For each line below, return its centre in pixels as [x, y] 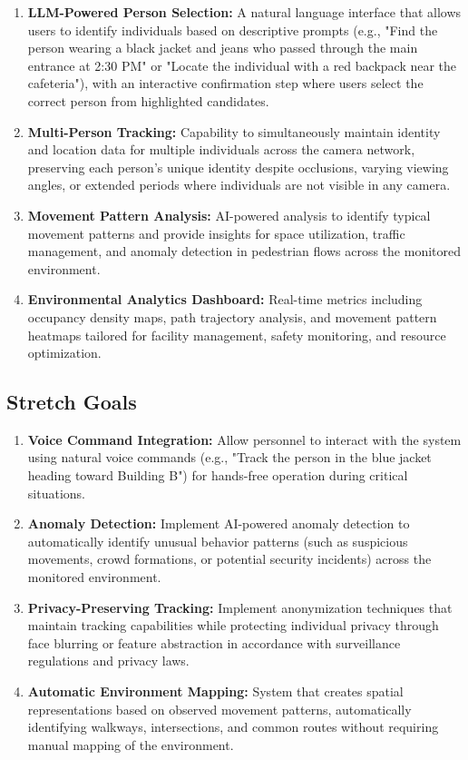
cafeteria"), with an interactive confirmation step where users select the [225, 83]
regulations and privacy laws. [108, 661]
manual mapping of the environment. [131, 744]
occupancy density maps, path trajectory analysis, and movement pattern [232, 316]
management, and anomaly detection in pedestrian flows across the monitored [244, 251]
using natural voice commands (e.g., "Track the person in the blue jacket [229, 457]
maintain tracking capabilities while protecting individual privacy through [233, 625]
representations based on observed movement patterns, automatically [219, 709]
